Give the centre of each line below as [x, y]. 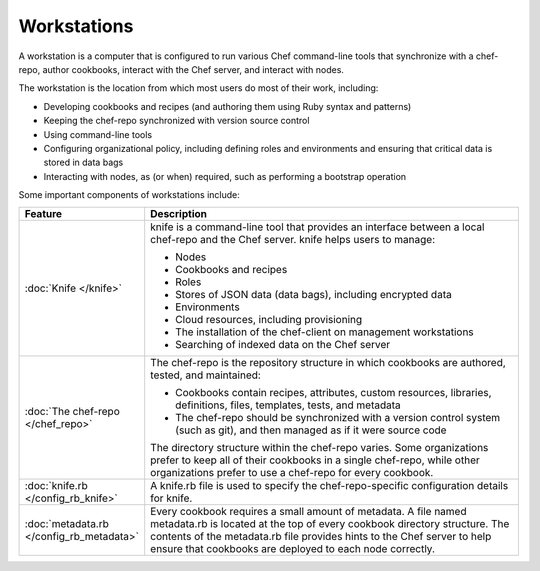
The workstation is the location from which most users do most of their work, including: [198, 88]
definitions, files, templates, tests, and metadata [288, 405]
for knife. [171, 498]
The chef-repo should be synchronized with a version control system [338, 418]
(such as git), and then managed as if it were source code [311, 430]
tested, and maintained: [206, 375]
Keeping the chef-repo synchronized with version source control [176, 121]
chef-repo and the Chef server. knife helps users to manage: [292, 240]
